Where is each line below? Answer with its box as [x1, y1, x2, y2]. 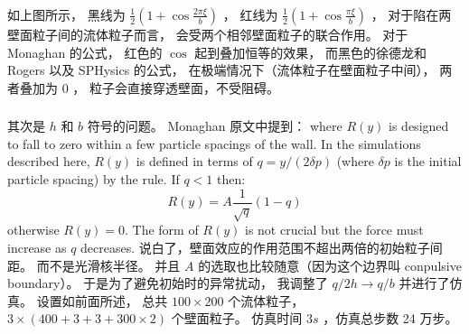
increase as [7, 238, 67, 257]
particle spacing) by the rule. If [7, 170, 180, 188]
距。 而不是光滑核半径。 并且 [7, 255, 181, 274]
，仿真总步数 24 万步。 [323, 309, 458, 328]
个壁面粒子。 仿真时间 [171, 309, 303, 328]
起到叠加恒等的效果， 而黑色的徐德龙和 [194, 42, 427, 61]
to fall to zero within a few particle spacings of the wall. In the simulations [7, 134, 421, 153]
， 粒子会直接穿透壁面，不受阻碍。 [72, 78, 279, 97]
